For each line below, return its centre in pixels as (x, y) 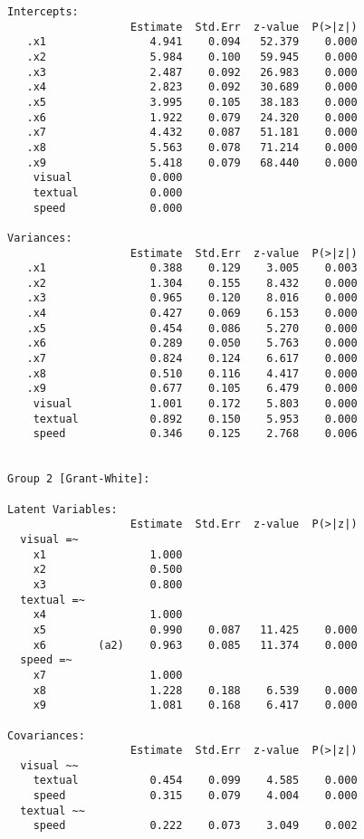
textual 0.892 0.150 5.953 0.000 (195, 419)
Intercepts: (43, 12)
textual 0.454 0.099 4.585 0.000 (195, 781)
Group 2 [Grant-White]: (79, 479)
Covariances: (46, 735)
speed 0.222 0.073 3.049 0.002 (195, 826)
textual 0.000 (108, 192)
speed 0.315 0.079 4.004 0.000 (195, 796)
